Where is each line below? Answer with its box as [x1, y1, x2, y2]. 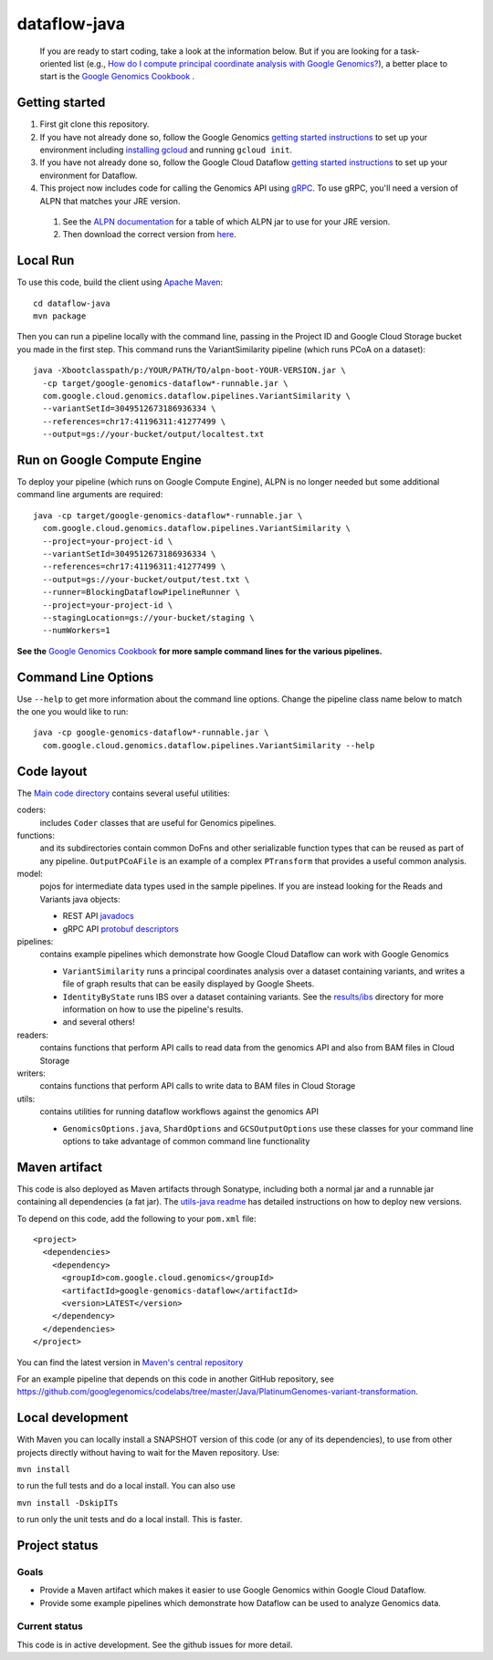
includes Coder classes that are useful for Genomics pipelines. [39, 817, 277, 828]
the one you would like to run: [16, 706, 129, 717]
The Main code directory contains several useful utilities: [16, 788, 230, 799]
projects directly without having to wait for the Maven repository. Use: [16, 1446, 280, 1457]
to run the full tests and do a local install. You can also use [16, 1480, 236, 1491]
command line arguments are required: [16, 489, 163, 500]
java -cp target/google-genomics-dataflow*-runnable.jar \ [33, 510, 303, 520]
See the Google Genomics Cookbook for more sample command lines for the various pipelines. [16, 645, 383, 656]
